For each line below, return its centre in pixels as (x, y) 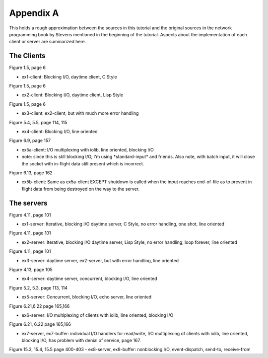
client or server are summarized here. (48, 42)
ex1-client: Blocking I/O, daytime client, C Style (69, 76)
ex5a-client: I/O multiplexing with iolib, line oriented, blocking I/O (88, 149)
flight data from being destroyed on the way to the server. (81, 189)
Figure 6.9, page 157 (30, 141)
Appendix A (34, 13)
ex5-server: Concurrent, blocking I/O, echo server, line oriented (86, 297)
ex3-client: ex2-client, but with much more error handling (80, 113)
